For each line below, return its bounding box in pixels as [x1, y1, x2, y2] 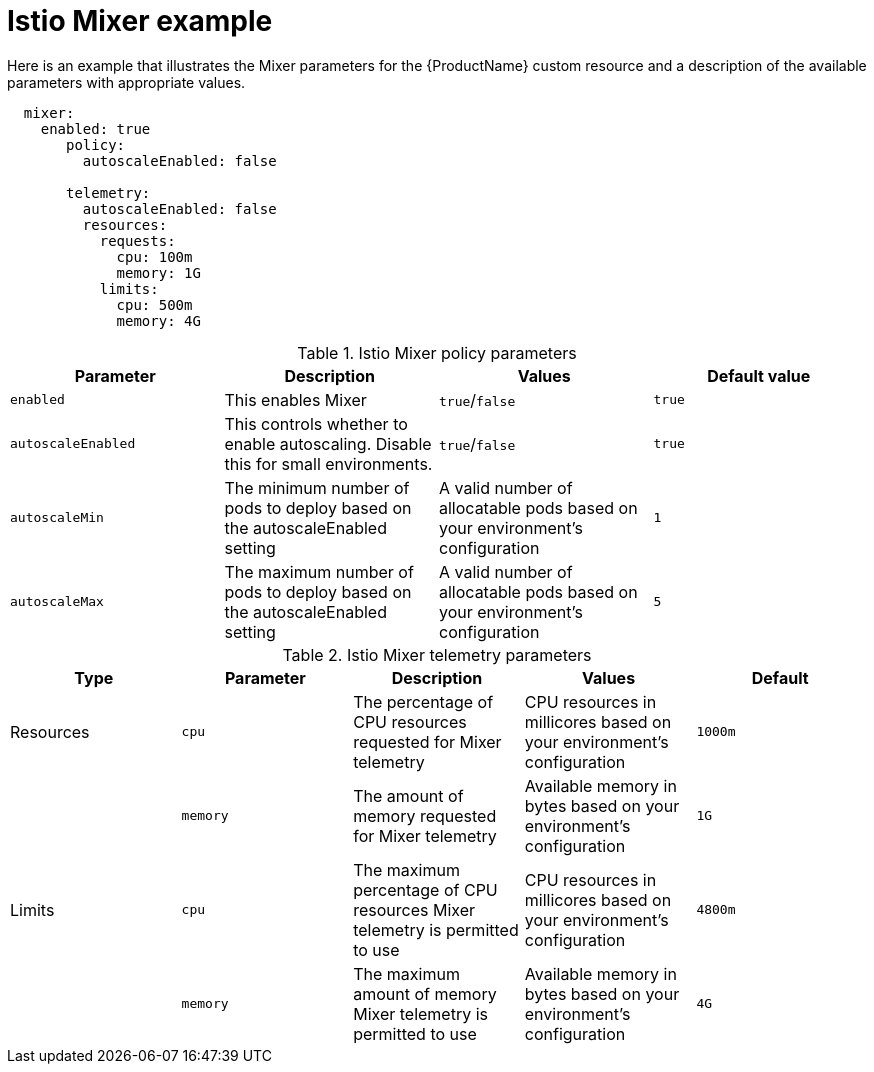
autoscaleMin [10, 510, 104, 526]
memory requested [353, 805, 497, 826]
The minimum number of [224, 477, 410, 498]
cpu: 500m [116, 296, 193, 313]
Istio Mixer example [7, 4, 273, 38]
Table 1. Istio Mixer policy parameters [297, 342, 577, 363]
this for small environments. [224, 453, 433, 474]
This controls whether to [224, 413, 408, 434]
